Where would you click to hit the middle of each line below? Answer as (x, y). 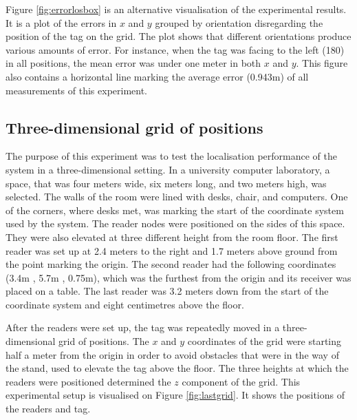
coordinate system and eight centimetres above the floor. (125, 304)
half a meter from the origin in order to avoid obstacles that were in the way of (172, 354)
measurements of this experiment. (77, 90)
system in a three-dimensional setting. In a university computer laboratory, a (168, 169)
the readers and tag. (48, 409)
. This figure (322, 63)
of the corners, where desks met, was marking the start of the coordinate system (175, 210)
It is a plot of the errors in (61, 22)
